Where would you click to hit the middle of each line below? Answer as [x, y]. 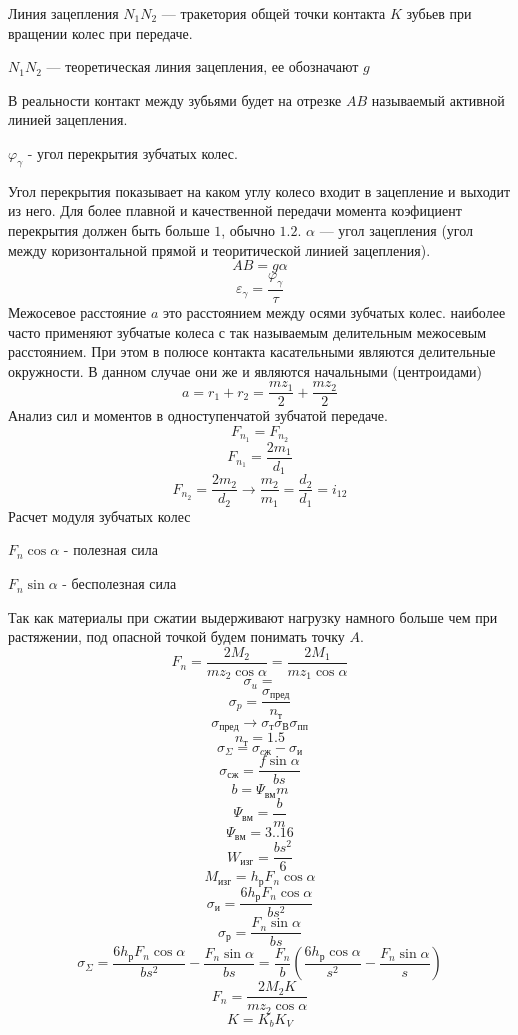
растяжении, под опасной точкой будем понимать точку [176, 636]
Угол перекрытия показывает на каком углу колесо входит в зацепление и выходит [259, 190]
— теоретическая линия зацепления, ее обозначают [202, 66]
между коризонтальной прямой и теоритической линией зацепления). [219, 249]
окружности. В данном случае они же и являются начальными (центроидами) [245, 370]
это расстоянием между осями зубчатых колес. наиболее [334, 311]
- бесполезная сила [119, 583]
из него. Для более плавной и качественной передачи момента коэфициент [235, 210]
